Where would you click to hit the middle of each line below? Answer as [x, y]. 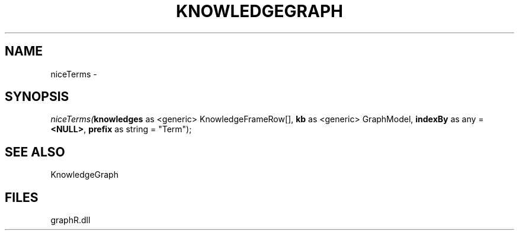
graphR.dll [71, 220]
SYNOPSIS [37, 97]
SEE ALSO [35, 152]
